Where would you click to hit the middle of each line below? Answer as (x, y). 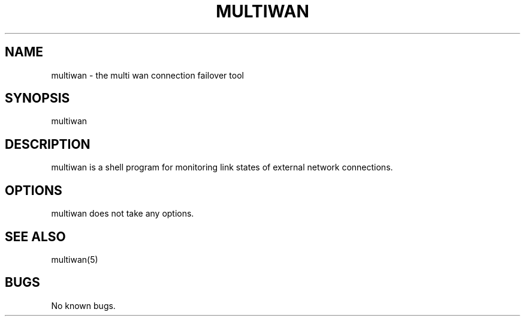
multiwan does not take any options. (123, 214)
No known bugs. (83, 305)
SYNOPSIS (37, 98)
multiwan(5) (75, 259)
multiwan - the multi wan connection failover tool (147, 75)
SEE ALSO (35, 236)
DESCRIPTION (48, 144)
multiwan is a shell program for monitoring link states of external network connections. (222, 167)
